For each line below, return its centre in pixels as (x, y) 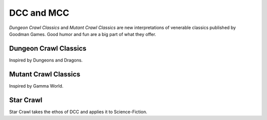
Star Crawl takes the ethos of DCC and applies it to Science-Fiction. (78, 112)
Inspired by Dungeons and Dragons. (46, 60)
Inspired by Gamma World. (36, 86)
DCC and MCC (39, 13)
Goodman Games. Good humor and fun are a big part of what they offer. (83, 34)
